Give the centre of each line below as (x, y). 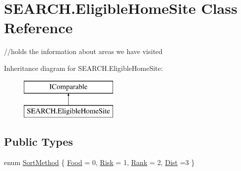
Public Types (39, 142)
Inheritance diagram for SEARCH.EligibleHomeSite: (84, 68)
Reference (38, 28)
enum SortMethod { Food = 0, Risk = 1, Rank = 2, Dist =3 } (99, 162)
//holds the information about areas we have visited (83, 51)
